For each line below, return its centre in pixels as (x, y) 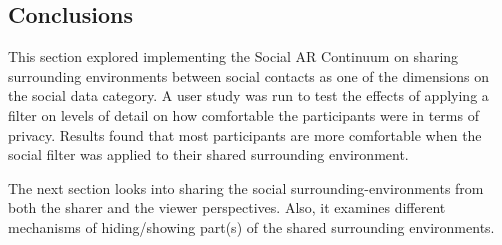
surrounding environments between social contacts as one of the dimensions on (248, 75)
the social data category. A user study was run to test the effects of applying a (248, 95)
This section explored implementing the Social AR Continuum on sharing (233, 56)
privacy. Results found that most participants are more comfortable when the (245, 134)
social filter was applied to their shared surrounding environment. (208, 154)
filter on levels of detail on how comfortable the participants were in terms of (243, 114)
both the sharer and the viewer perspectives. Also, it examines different (227, 207)
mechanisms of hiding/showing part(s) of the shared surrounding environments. (251, 226)
